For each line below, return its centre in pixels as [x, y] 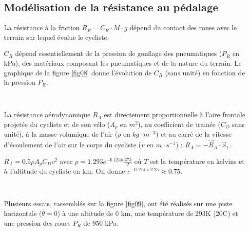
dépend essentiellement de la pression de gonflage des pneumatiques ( [118, 53]
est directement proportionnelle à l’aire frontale [175, 115]
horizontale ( [23, 213]
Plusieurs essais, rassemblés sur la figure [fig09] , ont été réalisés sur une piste [118, 204]
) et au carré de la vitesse [194, 134]
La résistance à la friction [42, 27]
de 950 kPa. [101, 222]
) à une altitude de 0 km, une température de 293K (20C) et [148, 213]
